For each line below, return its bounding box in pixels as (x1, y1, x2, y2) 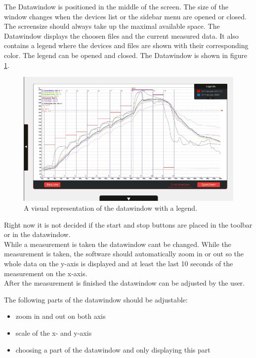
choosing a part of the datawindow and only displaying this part (15, 344, 211, 355)
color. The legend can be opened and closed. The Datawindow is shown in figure (4, 50, 248, 60)
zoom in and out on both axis (15, 311, 106, 321)
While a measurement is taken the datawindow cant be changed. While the (4, 239, 231, 249)
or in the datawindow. (4, 229, 71, 239)
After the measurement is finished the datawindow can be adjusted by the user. (4, 278, 245, 288)
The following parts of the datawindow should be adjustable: (4, 294, 188, 304)
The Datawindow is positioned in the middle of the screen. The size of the (4, 1, 228, 11)
